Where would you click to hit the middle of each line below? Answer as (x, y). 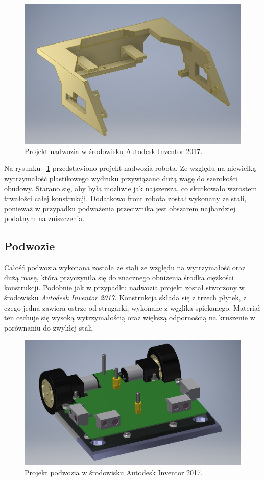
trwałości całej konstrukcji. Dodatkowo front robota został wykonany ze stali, (125, 198)
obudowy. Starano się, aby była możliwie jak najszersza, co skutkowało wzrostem (131, 188)
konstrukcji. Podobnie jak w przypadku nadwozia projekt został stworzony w (124, 287)
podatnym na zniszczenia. (44, 218)
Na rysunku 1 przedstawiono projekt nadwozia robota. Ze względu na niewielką (130, 168)
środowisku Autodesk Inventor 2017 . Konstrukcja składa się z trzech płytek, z (125, 297)
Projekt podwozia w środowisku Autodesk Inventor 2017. (114, 472)
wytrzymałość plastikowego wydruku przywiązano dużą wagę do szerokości (121, 178)
